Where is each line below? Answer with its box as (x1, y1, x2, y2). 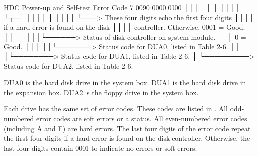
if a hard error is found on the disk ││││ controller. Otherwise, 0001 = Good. (4, 22, 245, 32)
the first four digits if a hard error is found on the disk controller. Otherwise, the (4, 133, 250, 143)
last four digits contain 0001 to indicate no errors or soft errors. (4, 142, 197, 153)
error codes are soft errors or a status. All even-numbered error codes (36, 113, 247, 123)
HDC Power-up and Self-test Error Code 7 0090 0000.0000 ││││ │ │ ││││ (4, 2, 241, 12)
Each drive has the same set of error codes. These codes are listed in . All (4, 104, 228, 114)
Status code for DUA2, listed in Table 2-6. (4, 60, 133, 71)
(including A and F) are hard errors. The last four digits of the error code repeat (4, 123, 251, 133)
